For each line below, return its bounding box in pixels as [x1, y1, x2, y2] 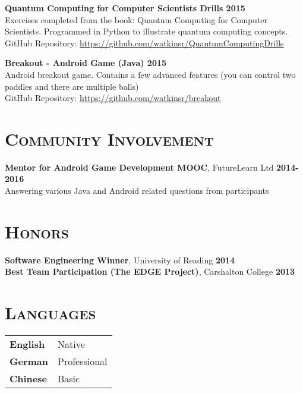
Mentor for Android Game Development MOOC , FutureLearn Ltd [5, 161, 274, 173]
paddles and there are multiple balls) [5, 80, 139, 92]
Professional [57, 354, 108, 369]
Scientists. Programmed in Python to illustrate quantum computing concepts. [5, 25, 288, 37]
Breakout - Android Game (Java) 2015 [5, 56, 167, 69]
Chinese [10, 372, 47, 386]
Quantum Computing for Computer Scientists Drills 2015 [5, 1, 245, 14]
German [10, 354, 48, 369]
